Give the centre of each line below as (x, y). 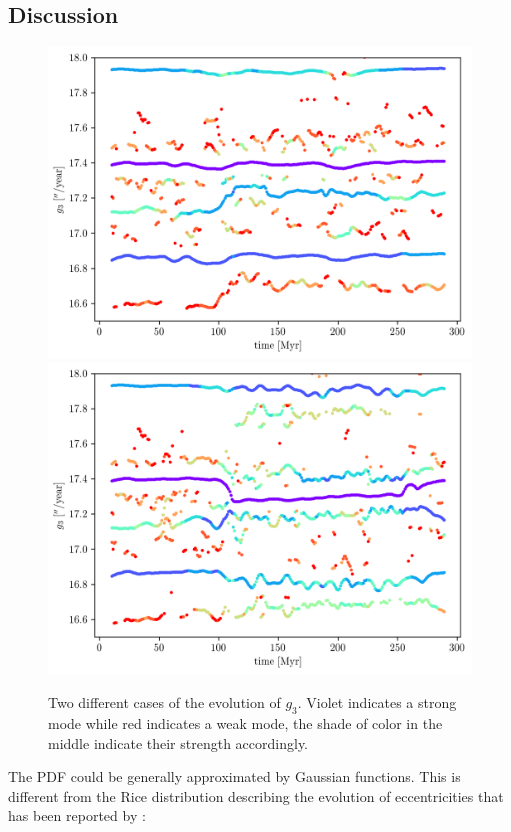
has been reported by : (77, 815)
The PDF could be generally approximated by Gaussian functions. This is (234, 776)
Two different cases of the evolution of (164, 702)
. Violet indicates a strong (377, 702)
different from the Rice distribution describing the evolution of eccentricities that (256, 795)
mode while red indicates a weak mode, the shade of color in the (245, 722)
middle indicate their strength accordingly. (178, 742)
